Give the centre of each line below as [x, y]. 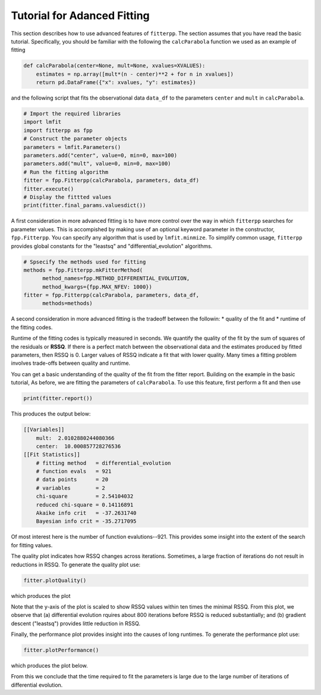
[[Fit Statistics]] [52, 455]
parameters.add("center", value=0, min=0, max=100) [100, 156]
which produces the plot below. [50, 666]
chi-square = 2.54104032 [85, 497]
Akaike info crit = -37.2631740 [86, 513]
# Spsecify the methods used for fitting [85, 262]
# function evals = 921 [74, 471]
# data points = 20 [72, 480]
